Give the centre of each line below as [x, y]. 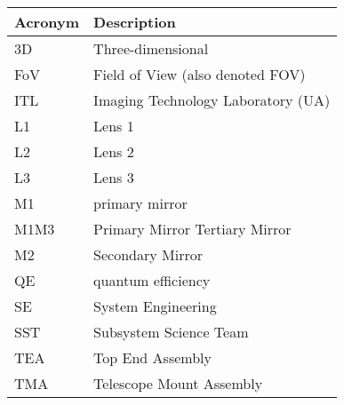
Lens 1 [114, 126]
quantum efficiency [152, 280]
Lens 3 [114, 177]
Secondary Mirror [148, 254]
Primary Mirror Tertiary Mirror [192, 229]
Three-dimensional [151, 48]
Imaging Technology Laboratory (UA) [212, 100]
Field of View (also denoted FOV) [200, 74]
